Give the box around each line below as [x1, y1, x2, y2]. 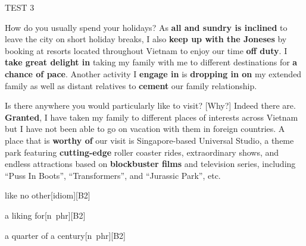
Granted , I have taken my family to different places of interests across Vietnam [5, 111, 298, 123]
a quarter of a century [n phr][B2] [5, 229, 126, 241]
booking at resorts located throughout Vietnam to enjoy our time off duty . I [5, 44, 288, 56]
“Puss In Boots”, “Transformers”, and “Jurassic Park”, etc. [5, 169, 221, 181]
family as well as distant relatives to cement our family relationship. [5, 79, 257, 92]
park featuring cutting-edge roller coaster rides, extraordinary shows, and [5, 146, 279, 158]
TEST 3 [5, 1, 35, 13]
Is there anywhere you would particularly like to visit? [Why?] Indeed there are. [5, 99, 296, 112]
